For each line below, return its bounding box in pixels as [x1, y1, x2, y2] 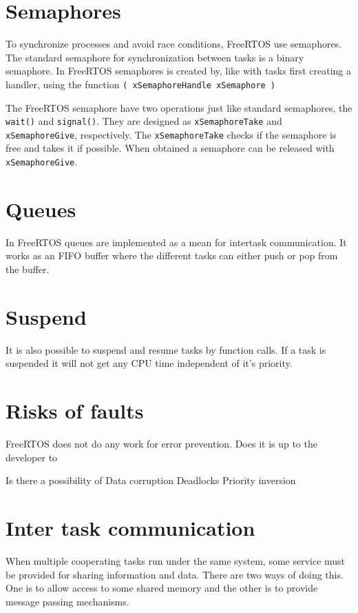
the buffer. [6, 262, 50, 277]
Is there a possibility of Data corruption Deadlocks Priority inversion [6, 473, 296, 488]
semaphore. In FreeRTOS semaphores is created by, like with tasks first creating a [6, 63, 352, 78]
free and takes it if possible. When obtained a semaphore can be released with [6, 141, 335, 155]
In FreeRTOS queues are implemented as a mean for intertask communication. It [6, 234, 347, 249]
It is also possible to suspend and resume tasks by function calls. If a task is [6, 342, 326, 356]
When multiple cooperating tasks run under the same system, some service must [6, 553, 346, 567]
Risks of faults [6, 396, 144, 425]
